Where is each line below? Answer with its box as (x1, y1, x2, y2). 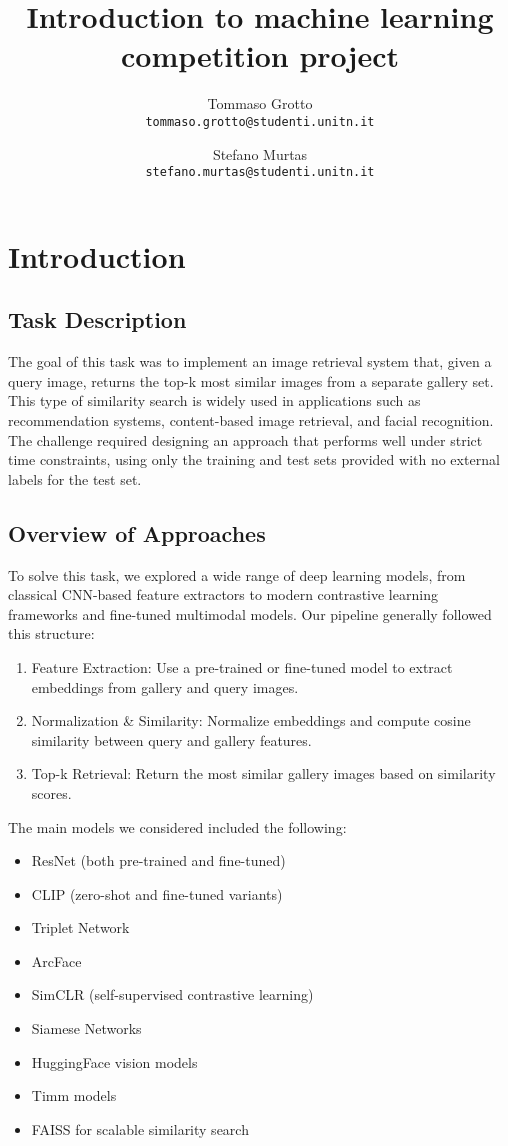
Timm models (31, 1085, 117, 1106)
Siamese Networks (31, 1018, 142, 1039)
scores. (31, 782, 72, 803)
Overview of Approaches (8, 517, 266, 548)
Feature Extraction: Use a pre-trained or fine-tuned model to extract (31, 656, 453, 677)
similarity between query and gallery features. (31, 729, 312, 750)
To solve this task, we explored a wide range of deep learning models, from (8, 564, 466, 585)
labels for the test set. (8, 468, 142, 489)
